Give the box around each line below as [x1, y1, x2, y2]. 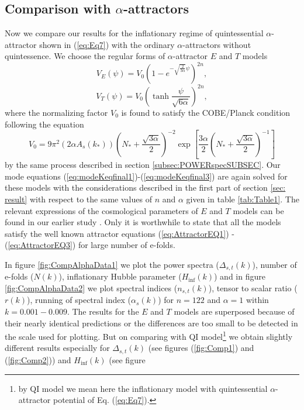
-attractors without [182, 38, 251, 50]
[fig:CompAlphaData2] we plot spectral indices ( [5, 281, 178, 294]
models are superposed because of [174, 305, 295, 318]
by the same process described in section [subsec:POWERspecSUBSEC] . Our [5, 159, 281, 171]
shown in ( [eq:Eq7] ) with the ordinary [39, 38, 175, 50]
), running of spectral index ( [27, 294, 132, 306]
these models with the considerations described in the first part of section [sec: [5, 181, 286, 194]
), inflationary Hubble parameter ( [58, 270, 182, 282]
